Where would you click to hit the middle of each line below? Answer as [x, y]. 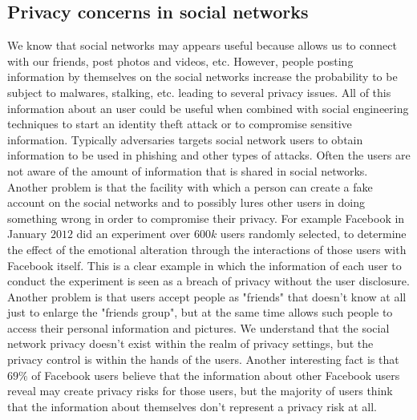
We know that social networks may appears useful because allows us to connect [202, 45]
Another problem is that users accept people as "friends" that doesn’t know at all [207, 296]
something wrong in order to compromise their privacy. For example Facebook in [206, 218]
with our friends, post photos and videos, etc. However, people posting [180, 61]
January [27, 234]
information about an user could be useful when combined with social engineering [208, 108]
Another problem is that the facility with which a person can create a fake [190, 186]
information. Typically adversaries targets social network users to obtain [185, 139]
